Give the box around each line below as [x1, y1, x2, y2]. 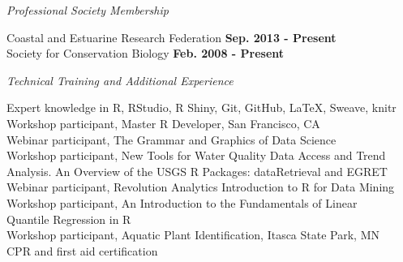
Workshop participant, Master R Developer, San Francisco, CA [6, 114, 320, 131]
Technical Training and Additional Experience [6, 71, 234, 88]
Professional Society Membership [6, 2, 169, 18]
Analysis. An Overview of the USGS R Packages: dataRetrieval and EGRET [6, 162, 388, 179]
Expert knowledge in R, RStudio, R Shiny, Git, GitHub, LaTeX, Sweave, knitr [6, 99, 397, 116]
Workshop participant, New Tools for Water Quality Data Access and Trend [6, 147, 386, 164]
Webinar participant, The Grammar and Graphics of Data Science [6, 131, 337, 148]
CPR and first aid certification [6, 242, 158, 259]
